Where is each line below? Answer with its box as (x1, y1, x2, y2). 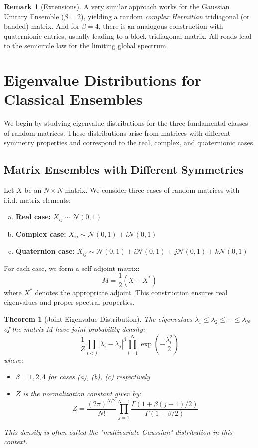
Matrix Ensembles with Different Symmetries (4, 162, 244, 177)
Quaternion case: (15, 246, 75, 256)
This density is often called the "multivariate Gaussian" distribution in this (4, 426, 232, 437)
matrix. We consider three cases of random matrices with (65, 185, 240, 195)
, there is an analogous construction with (98, 21, 223, 31)
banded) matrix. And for (4, 21, 80, 31)
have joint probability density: (55, 323, 145, 334)
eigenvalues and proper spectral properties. (4, 297, 135, 307)
